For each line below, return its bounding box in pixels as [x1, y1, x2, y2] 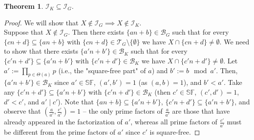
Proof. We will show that [4, 17, 79, 27]
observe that [4, 106, 41, 116]
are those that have [172, 106, 230, 116]
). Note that [58, 96, 94, 106]
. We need [219, 36, 250, 46]
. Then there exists [68, 27, 125, 37]
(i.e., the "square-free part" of [58, 65, 146, 75]
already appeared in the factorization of [4, 117, 123, 127]
